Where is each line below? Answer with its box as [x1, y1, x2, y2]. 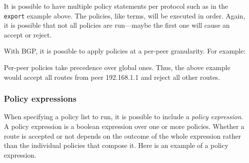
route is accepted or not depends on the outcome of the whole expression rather [4, 130, 241, 141]
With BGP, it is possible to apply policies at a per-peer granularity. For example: [4, 46, 246, 56]
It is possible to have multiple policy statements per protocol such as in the [4, 1, 228, 11]
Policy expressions [4, 92, 77, 105]
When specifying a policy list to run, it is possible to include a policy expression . [4, 111, 243, 122]
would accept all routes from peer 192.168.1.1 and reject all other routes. [4, 72, 220, 82]
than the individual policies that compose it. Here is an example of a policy [4, 140, 229, 150]
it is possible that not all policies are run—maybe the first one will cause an [4, 20, 230, 30]
